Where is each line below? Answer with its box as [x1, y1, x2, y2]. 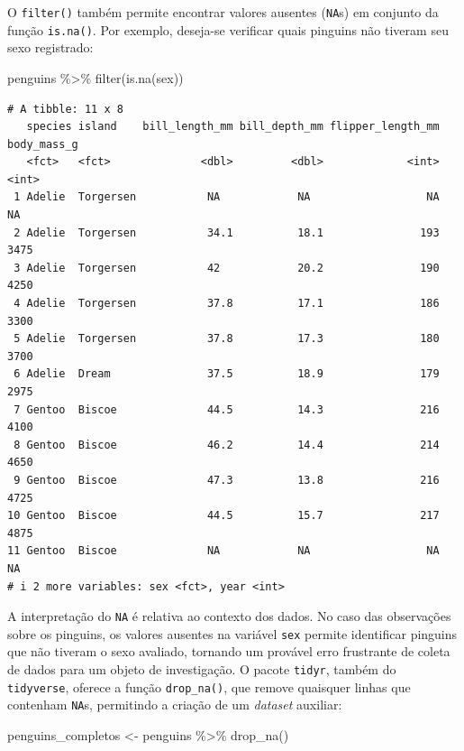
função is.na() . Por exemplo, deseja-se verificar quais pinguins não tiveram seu [7, 20, 449, 39]
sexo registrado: [7, 38, 94, 57]
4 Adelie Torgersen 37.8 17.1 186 [14, 297, 440, 311]
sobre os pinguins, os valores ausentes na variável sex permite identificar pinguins [7, 624, 458, 643]
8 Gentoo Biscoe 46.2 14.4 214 [14, 438, 440, 451]
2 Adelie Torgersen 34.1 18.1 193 [14, 226, 440, 239]
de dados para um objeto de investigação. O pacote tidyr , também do [7, 660, 396, 679]
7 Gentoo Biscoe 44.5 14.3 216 [14, 403, 440, 416]
